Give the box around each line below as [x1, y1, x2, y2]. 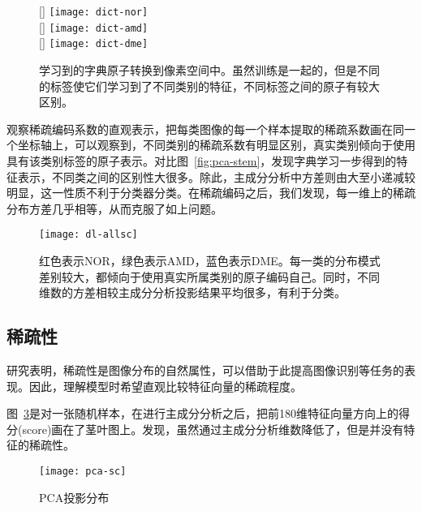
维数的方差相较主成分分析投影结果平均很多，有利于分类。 [39, 284, 346, 301]
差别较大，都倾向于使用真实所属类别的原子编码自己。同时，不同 [39, 268, 380, 285]
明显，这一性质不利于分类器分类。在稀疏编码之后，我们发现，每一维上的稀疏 [6, 184, 416, 201]
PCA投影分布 [39, 488, 110, 505]
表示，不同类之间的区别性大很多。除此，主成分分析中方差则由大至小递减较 [17, 168, 416, 185]
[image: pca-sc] [39, 465, 127, 477]
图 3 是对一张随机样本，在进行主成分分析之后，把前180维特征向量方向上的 [6, 405, 398, 422]
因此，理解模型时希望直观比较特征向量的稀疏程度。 [28, 377, 302, 394]
